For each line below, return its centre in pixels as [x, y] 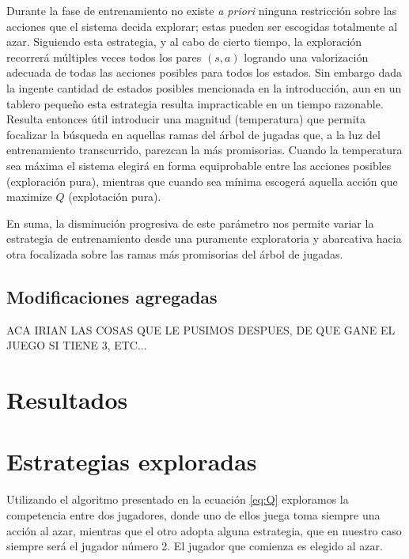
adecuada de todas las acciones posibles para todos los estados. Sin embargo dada [204, 72]
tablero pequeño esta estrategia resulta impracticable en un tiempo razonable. [195, 103]
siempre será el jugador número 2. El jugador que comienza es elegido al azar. [195, 546]
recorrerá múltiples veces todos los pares [104, 57]
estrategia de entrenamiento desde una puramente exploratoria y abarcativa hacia [204, 238]
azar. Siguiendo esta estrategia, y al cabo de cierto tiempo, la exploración [184, 42]
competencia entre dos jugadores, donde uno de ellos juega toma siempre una [193, 514]
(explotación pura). [115, 196]
